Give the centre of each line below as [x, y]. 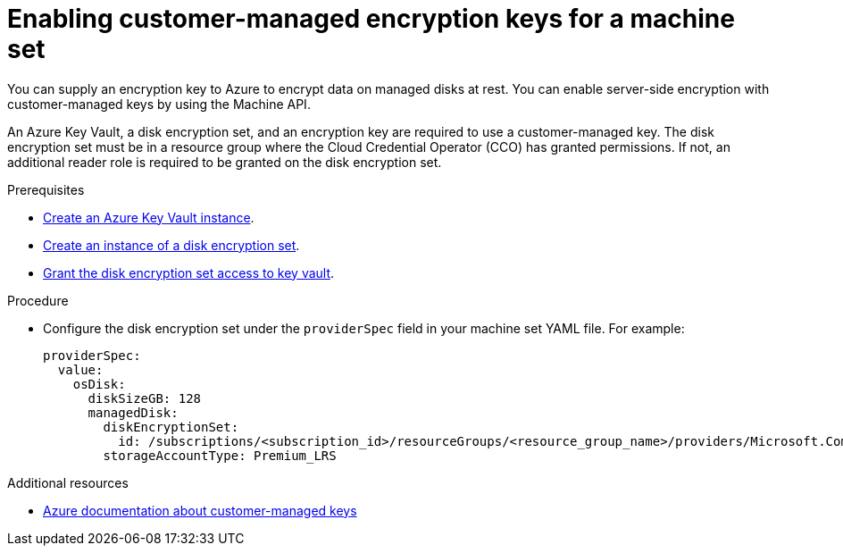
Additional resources [68, 482]
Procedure [38, 300]
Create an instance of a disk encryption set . [171, 245]
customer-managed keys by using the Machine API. [159, 104]
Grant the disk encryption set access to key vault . [189, 272]
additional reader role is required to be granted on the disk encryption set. [225, 162]
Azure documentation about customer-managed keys [200, 510]
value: [80, 369]
